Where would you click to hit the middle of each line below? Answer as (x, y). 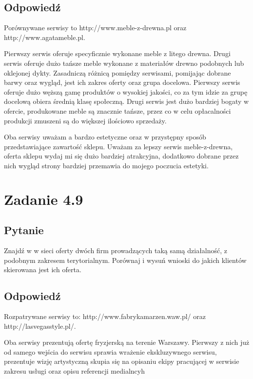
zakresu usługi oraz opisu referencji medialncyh (74, 371)
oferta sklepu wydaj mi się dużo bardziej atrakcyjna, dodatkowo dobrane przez (121, 156)
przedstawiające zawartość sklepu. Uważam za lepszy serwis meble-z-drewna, (118, 146)
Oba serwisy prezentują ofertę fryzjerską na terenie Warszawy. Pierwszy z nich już (127, 342)
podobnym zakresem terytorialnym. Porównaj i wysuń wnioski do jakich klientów (125, 260)
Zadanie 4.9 (44, 199)
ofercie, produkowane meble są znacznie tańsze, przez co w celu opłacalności (117, 110)
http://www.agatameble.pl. (45, 37)
